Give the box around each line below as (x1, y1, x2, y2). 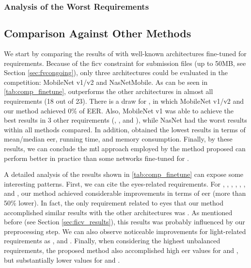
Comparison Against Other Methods (4, 26, 191, 41)
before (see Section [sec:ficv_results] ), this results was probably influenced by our (4, 217, 245, 227)
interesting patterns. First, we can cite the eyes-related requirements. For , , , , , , (4, 178, 246, 189)
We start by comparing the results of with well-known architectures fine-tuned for (4, 48, 247, 59)
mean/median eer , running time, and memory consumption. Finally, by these (4, 134, 233, 144)
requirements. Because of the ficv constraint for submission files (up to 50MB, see (4, 58, 246, 68)
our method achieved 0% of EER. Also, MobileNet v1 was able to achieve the (4, 105, 234, 115)
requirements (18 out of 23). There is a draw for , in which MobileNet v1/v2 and (4, 96, 244, 106)
